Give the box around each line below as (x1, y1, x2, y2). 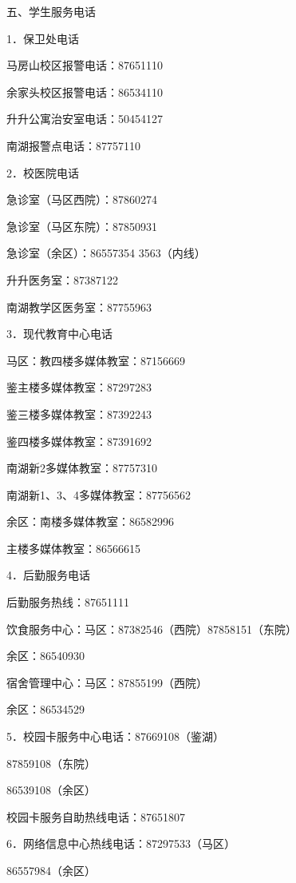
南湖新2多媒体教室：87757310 (6, 459, 157, 476)
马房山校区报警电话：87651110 (6, 57, 163, 74)
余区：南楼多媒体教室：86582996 (6, 513, 174, 530)
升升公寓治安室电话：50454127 (6, 110, 163, 127)
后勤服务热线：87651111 (6, 594, 129, 611)
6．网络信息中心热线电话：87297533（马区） (6, 835, 235, 852)
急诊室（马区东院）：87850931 (6, 217, 157, 234)
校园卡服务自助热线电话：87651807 (6, 808, 185, 825)
